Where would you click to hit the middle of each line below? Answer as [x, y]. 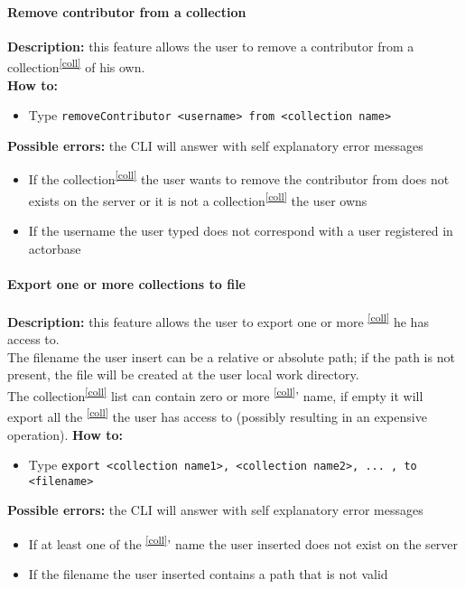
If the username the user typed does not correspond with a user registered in [241, 230]
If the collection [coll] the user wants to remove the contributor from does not [239, 178]
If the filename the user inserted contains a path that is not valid [208, 574]
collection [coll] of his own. [76, 66]
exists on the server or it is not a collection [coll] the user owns [198, 199]
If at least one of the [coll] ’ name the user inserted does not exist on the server [243, 542]
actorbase [55, 248]
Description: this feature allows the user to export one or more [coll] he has [218, 320]
